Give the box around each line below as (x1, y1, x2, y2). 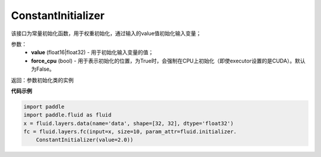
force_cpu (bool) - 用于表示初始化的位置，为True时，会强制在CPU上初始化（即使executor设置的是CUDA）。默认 (31, 57, 306, 64)
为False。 (31, 65, 55, 73)
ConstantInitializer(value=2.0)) (36, 137, 134, 143)
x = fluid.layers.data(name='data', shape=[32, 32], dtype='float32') (23, 120, 234, 127)
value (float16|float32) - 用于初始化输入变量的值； (31, 49, 154, 56)
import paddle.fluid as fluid (23, 112, 112, 118)
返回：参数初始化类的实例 (11, 76, 74, 83)
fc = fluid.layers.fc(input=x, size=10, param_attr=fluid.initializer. (23, 128, 237, 135)
